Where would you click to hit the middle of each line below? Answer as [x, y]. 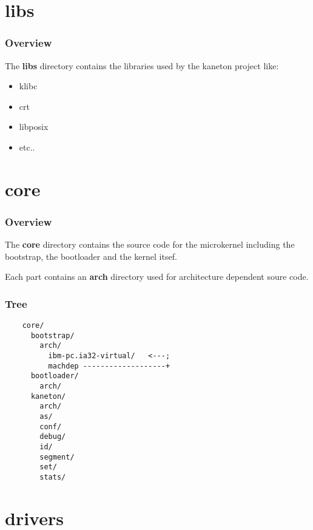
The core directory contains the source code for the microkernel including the [150, 244]
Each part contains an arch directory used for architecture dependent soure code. [157, 277]
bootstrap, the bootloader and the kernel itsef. [91, 256]
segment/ [57, 457]
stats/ [53, 477]
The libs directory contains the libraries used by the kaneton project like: [142, 65]
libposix [34, 127]
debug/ [53, 437]
